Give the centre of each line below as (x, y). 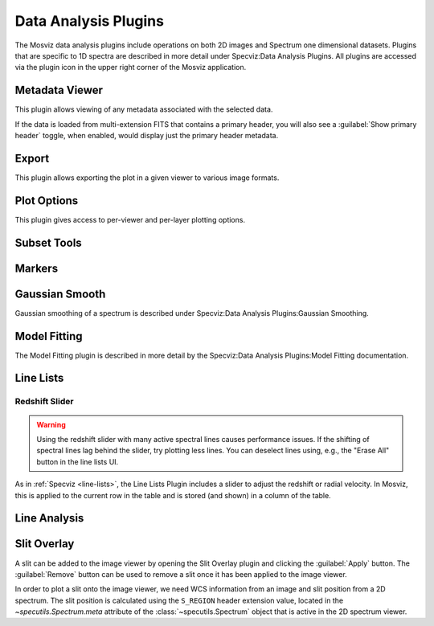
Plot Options (47, 200)
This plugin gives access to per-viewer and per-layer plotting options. (130, 219)
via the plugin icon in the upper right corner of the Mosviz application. (131, 68)
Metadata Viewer (59, 90)
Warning (51, 424)
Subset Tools (48, 242)
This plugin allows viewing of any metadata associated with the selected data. (144, 109)
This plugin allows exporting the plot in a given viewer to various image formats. (147, 178)
